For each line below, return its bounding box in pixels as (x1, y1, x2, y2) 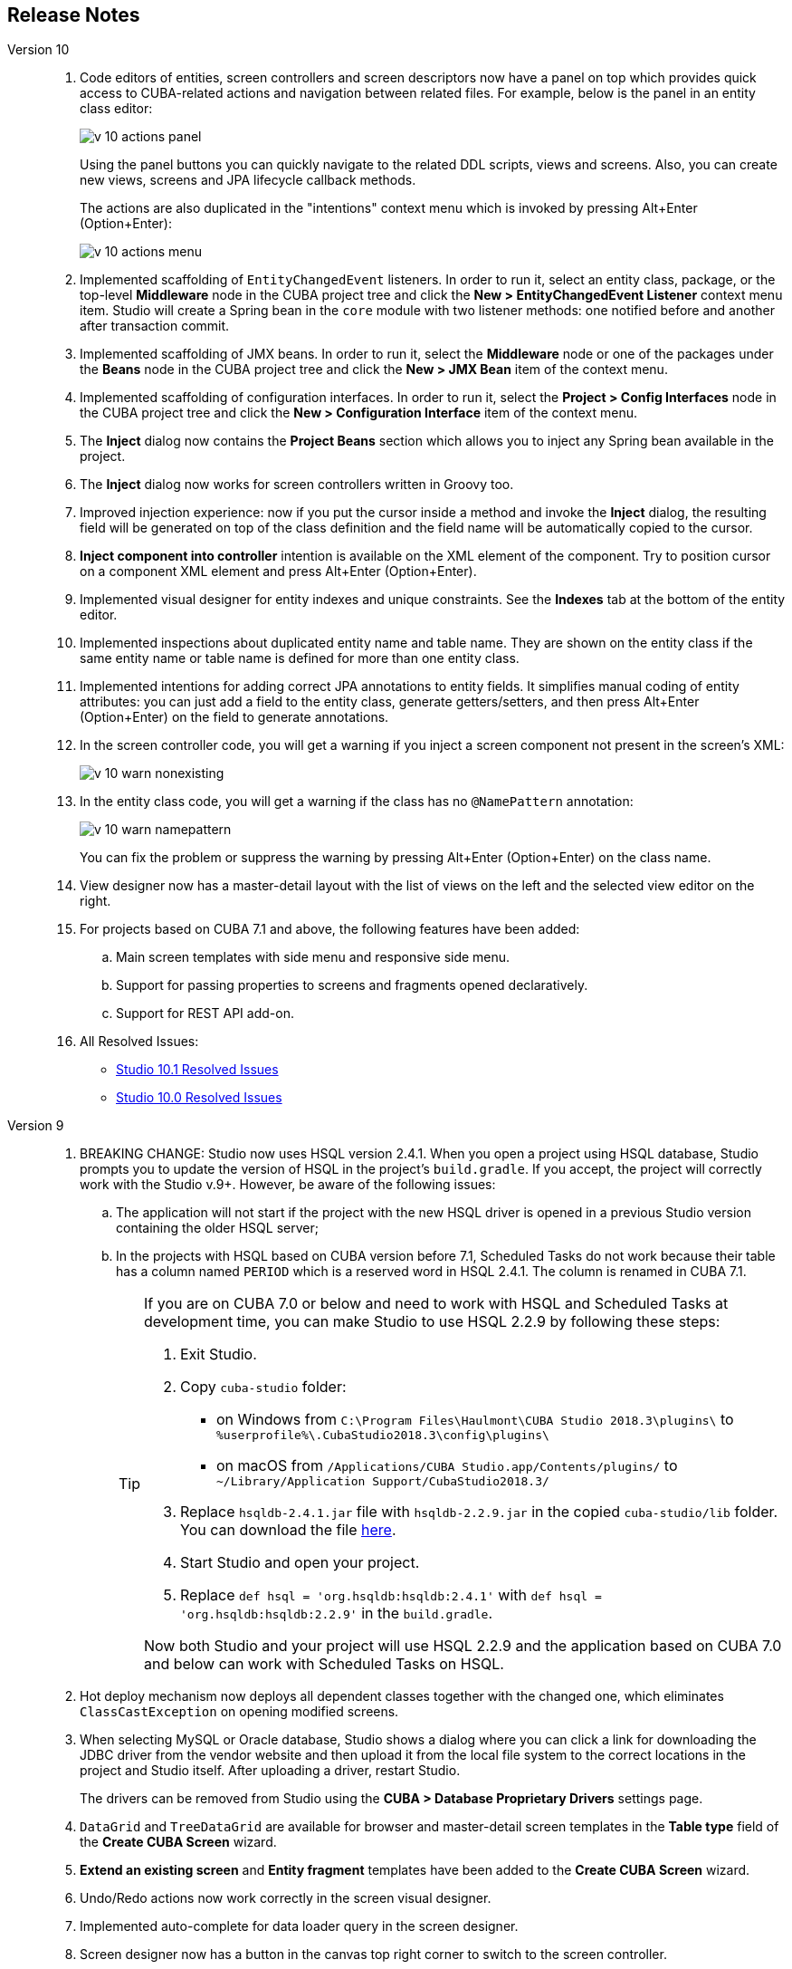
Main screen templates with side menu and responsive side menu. (116, 949, 511, 965)
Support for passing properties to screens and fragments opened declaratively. (116, 977, 588, 994)
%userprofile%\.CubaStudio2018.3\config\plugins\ (216, 1428, 549, 1443)
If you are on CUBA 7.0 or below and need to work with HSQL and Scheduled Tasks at (144, 1294, 729, 1313)
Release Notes (7, 4, 140, 26)
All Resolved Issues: (80, 1033, 199, 1050)
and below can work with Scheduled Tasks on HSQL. (144, 1655, 504, 1674)
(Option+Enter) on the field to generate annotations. (80, 709, 389, 725)
